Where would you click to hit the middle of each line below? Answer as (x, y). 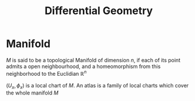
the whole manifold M (32, 93)
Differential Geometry (99, 11)
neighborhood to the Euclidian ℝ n (46, 73)
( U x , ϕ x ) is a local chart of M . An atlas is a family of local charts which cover (97, 86)
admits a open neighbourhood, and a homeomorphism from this (83, 66)
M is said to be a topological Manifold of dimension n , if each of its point (93, 60)
